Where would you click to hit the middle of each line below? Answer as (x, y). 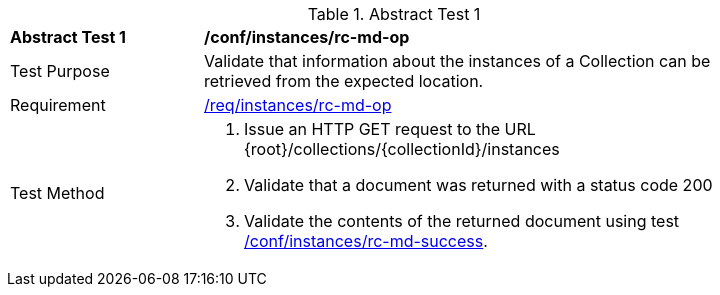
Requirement (58, 105)
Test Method (57, 193)
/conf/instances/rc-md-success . (366, 241)
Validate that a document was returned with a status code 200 (478, 185)
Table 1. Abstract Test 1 (394, 14)
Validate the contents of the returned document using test (462, 221)
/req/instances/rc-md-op (298, 105)
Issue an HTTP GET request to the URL (390, 129)
